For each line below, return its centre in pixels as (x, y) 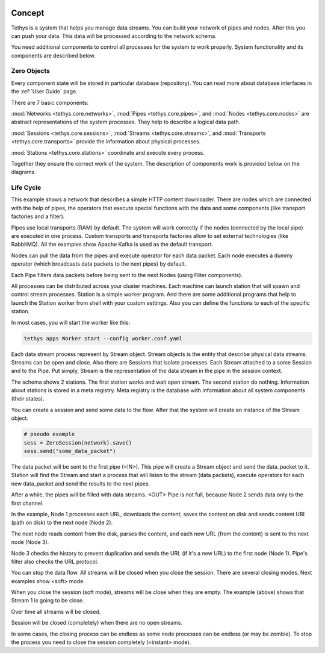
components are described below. (53, 55)
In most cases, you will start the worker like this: (71, 322)
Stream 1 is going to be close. (48, 601)
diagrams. (23, 172)
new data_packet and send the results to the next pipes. (81, 483)
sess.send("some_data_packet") (70, 451)
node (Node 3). (30, 542)
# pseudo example (49, 434)
